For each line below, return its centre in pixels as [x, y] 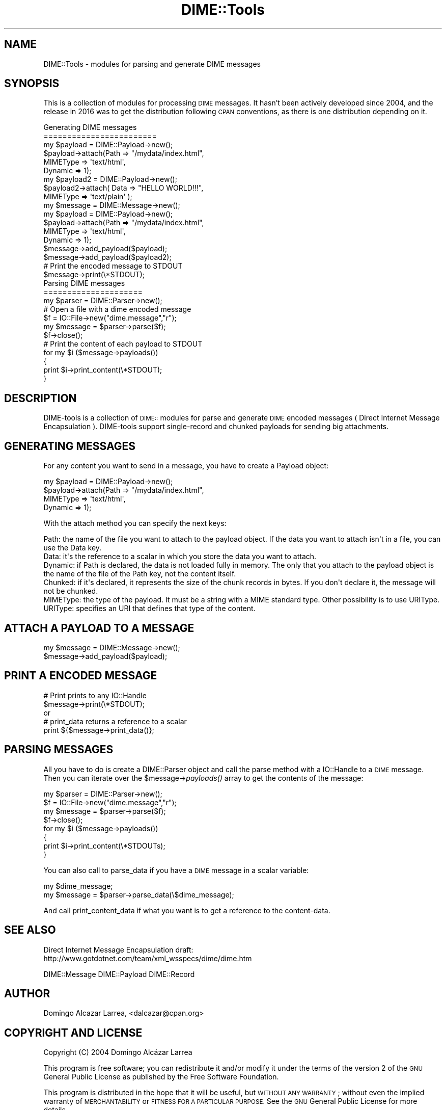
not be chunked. [71, 591]
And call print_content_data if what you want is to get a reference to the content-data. [187, 910]
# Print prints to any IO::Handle [95, 695]
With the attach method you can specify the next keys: [135, 523]
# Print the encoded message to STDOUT [113, 266]
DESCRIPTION [40, 398]
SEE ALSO [30, 930]
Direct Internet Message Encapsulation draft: [118, 949]
